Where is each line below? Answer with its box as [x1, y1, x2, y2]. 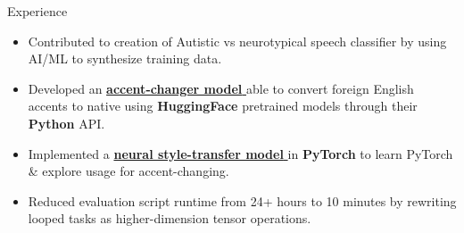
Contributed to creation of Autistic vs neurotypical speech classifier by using [28, 31, 447, 50]
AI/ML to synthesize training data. [28, 49, 222, 68]
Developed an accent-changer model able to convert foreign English [28, 79, 414, 97]
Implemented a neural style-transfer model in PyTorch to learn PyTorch [28, 144, 453, 162]
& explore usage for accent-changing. [28, 162, 229, 180]
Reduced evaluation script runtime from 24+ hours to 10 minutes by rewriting [28, 191, 457, 210]
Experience [7, 2, 68, 20]
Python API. [28, 113, 105, 132]
